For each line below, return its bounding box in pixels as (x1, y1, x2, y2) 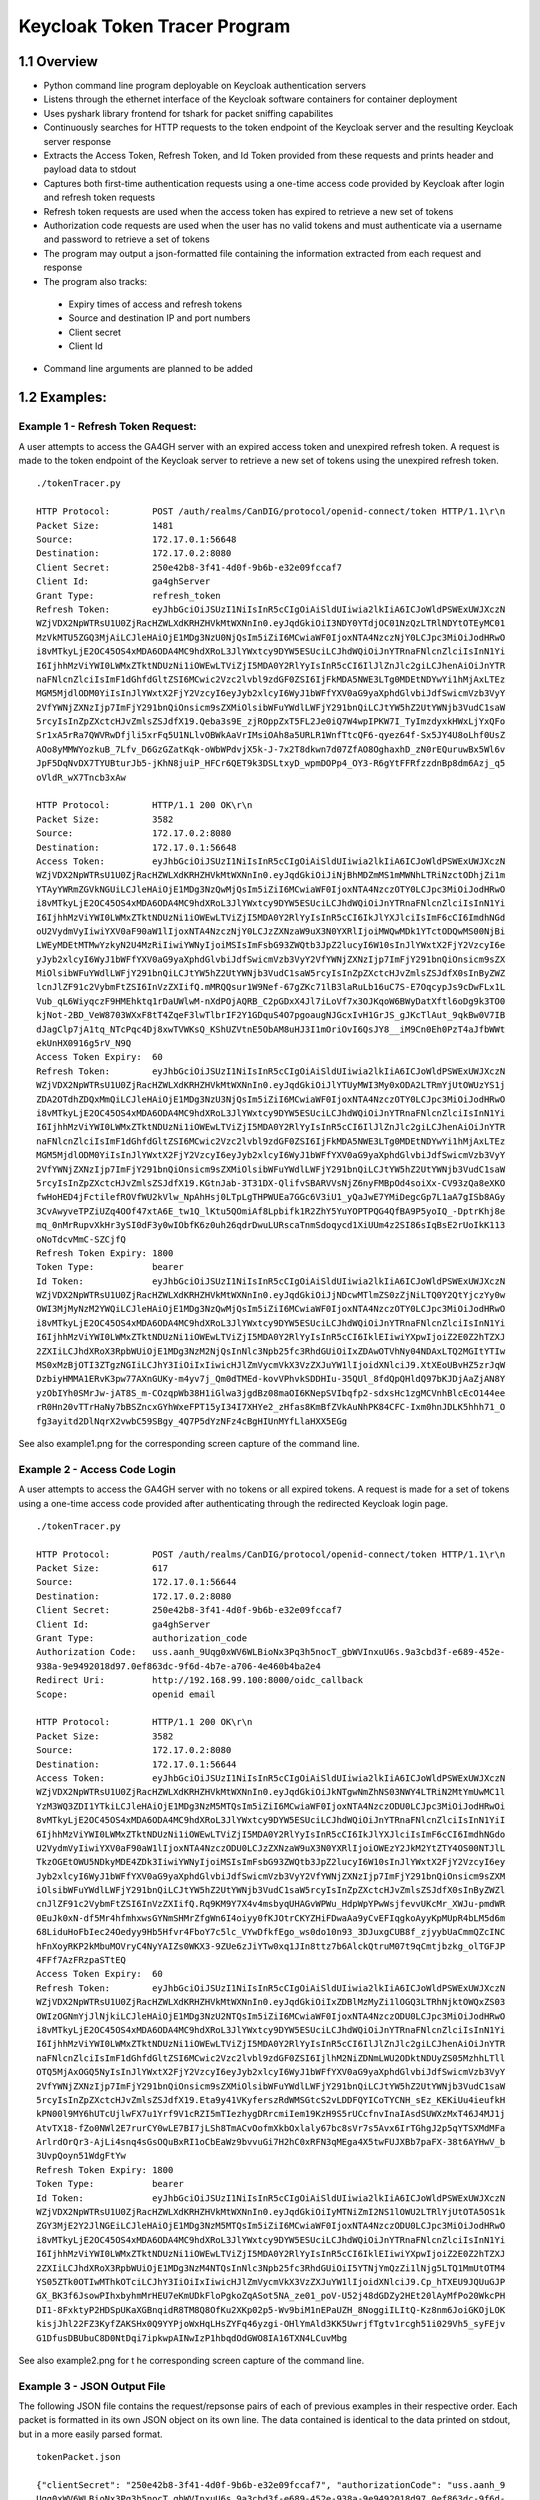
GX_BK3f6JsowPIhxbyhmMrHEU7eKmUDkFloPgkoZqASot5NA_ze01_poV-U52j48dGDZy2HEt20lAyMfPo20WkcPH (36, 2290, 506, 2302)
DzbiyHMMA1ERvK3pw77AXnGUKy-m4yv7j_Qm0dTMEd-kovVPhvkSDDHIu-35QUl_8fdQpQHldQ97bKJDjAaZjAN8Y (36, 1373, 506, 1385)
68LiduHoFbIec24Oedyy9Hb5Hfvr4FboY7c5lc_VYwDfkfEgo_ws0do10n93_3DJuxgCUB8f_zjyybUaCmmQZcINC (36, 1926, 506, 1938)
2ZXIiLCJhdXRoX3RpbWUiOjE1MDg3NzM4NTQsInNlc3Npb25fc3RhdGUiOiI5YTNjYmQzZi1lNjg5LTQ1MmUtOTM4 (36, 2262, 506, 2274)
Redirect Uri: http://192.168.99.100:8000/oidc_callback (36, 1675, 364, 1686)
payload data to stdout (43, 163, 137, 175)
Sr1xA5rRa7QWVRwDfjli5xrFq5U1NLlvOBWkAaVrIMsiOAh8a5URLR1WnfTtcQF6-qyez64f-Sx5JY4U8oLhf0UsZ (36, 730, 506, 741)
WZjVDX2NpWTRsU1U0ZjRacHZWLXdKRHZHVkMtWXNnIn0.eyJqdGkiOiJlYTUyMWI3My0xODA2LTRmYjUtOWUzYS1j (36, 1080, 506, 1091)
